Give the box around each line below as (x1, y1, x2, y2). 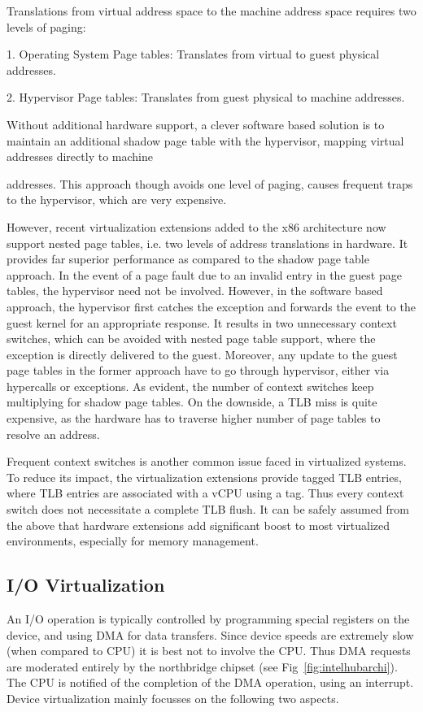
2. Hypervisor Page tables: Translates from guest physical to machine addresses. (7, 89, 405, 106)
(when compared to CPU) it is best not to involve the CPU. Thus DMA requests (7, 642, 411, 659)
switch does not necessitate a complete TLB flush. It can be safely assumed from (7, 501, 409, 518)
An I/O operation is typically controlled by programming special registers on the (7, 610, 410, 627)
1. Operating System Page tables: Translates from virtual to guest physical (7, 46, 380, 63)
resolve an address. (7, 425, 100, 442)
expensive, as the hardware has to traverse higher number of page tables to (7, 410, 381, 427)
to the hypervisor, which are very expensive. (7, 191, 227, 208)
